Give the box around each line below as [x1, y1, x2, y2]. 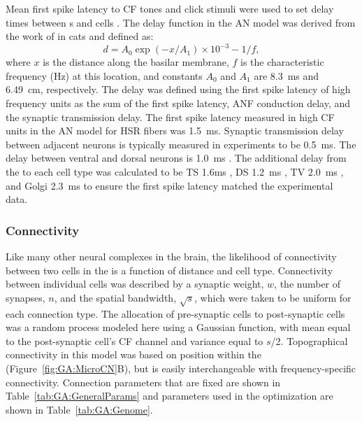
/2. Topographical [270, 333, 348, 348]
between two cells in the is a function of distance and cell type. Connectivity [6, 262, 333, 277]
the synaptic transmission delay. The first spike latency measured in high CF [6, 109, 335, 124]
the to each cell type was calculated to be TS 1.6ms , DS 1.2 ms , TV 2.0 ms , [6, 164, 344, 179]
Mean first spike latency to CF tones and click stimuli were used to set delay [6, 1, 334, 15]
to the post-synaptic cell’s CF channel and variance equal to [6, 333, 263, 348]
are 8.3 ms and [254, 68, 319, 83]
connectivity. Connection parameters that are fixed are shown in [6, 374, 281, 389]
